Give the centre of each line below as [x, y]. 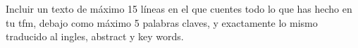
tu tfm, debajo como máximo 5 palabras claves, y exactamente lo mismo [162, 22]
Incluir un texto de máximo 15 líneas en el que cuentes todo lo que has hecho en [179, 8]
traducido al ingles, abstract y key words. [95, 36]
